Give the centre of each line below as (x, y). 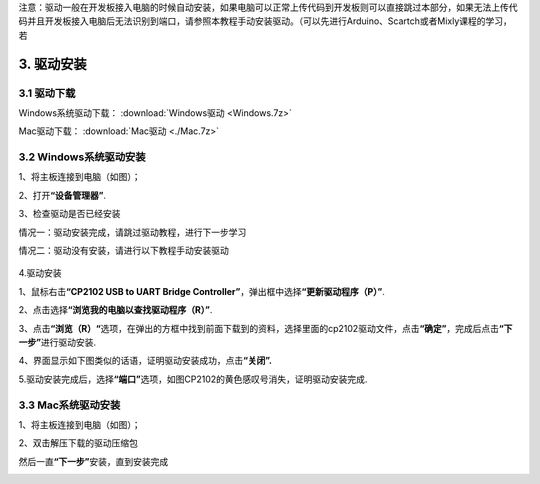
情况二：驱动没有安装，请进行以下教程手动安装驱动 (123, 251)
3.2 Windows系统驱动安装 (82, 157)
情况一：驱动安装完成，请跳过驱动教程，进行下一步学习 (132, 232)
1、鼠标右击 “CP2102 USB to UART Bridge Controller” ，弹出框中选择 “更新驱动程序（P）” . (201, 291)
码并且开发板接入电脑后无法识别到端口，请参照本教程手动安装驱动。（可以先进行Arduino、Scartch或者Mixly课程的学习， (265, 21)
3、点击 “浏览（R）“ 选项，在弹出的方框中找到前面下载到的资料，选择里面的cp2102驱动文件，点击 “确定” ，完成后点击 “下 (265, 328)
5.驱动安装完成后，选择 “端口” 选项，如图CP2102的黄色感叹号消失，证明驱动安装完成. (193, 379)
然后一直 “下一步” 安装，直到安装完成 (93, 461)
